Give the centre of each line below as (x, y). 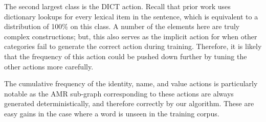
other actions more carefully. (49, 66)
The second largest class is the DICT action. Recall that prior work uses (117, 6)
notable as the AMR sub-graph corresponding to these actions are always (119, 93)
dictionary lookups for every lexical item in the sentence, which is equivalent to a (131, 16)
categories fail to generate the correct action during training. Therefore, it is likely (133, 46)
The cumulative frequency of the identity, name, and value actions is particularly (131, 83)
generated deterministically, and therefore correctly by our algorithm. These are (129, 103)
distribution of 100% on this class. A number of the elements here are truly (122, 26)
